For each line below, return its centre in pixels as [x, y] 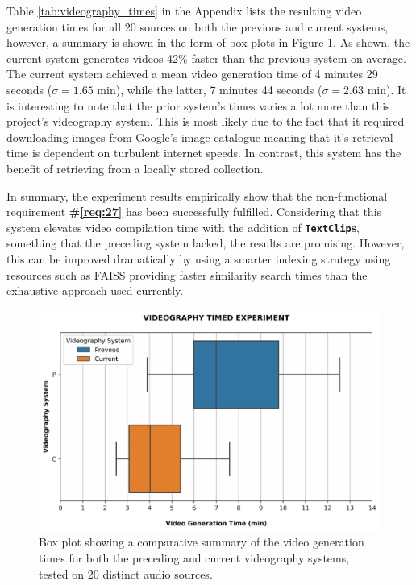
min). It [387, 89]
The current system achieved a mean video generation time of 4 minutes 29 [192, 74]
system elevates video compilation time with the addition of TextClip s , [183, 227]
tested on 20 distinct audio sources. [126, 573]
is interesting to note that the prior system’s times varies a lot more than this [198, 105]
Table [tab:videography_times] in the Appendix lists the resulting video [184, 10]
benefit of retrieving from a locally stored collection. [135, 168]
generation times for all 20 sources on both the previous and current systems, [198, 26]
